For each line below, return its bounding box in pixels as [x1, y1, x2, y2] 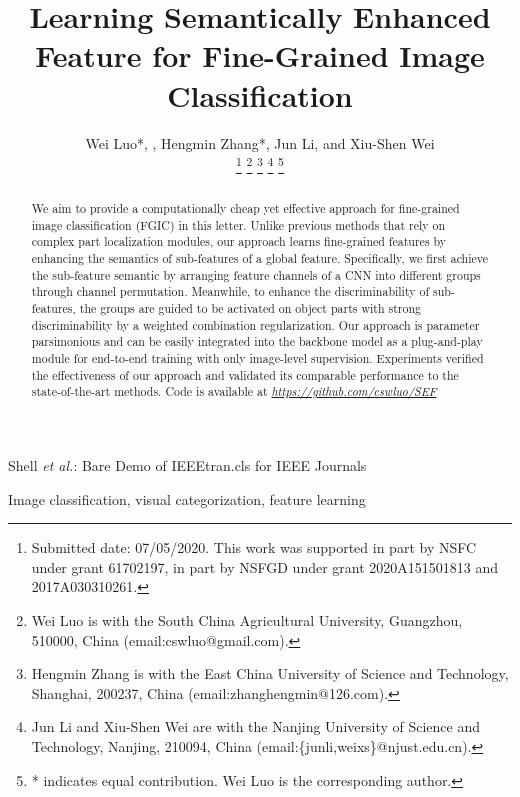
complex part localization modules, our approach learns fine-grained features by [31, 233, 447, 250]
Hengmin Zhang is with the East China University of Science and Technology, [31, 663, 509, 684]
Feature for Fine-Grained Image [35, 35, 485, 76]
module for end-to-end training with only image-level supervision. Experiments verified [31, 350, 484, 367]
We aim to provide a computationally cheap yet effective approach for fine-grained [31, 200, 460, 217]
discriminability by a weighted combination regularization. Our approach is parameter [31, 316, 480, 333]
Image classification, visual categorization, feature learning [8, 488, 366, 509]
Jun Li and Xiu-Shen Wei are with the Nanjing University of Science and [31, 716, 480, 737]
